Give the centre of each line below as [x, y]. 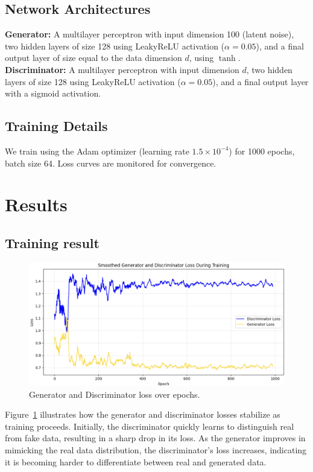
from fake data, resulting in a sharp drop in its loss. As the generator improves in [155, 438]
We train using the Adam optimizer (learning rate [97, 151]
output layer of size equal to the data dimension [93, 58]
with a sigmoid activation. [53, 93]
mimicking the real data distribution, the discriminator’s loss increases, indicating [156, 450]
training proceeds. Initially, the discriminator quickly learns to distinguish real [150, 426]
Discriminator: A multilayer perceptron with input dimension [122, 69]
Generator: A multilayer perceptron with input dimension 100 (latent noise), [150, 34]
